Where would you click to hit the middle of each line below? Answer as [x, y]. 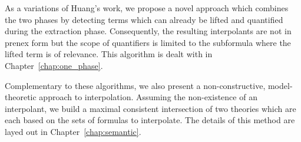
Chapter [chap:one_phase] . [54, 65]
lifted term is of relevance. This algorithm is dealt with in [109, 54]
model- [280, 85]
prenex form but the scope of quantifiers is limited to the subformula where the [148, 42]
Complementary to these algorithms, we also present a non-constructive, [135, 85]
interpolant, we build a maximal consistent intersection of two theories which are [150, 108]
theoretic [21, 97]
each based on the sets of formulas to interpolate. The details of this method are [150, 120]
